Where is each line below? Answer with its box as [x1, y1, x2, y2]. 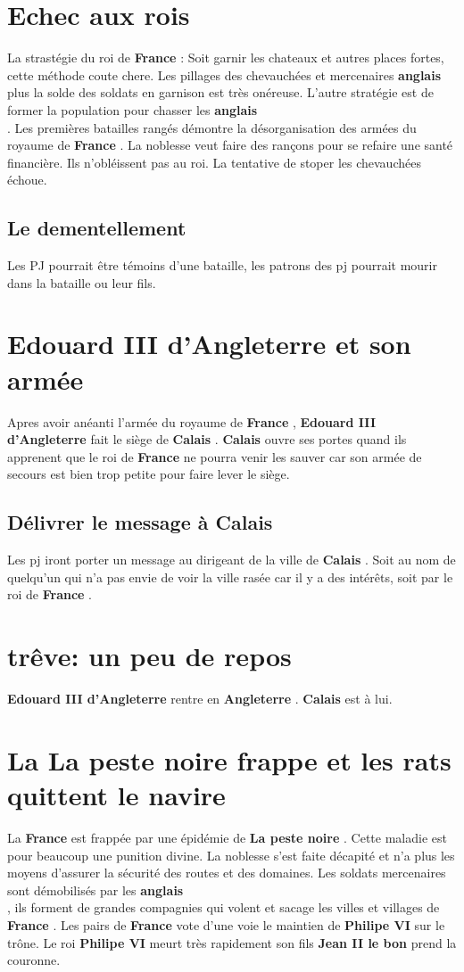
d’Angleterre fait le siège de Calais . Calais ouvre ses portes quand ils [7, 430, 407, 449]
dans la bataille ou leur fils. [7, 273, 156, 292]
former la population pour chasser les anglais [7, 100, 258, 119]
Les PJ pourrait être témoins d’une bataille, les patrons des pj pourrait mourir [7, 256, 437, 275]
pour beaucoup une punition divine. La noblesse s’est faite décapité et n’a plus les [7, 845, 455, 864]
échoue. [7, 170, 47, 189]
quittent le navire [7, 777, 226, 813]
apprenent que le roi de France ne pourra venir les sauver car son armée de [7, 447, 422, 465]
